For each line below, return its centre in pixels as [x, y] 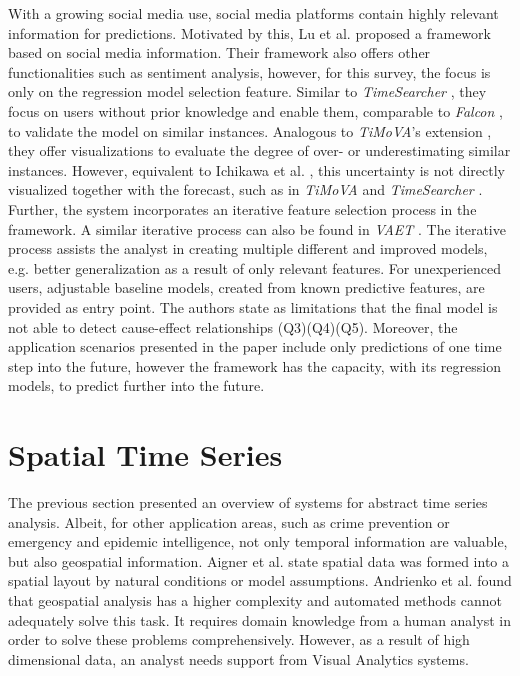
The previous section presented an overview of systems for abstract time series [248, 502]
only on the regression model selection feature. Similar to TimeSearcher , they [247, 91]
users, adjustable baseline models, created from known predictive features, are [246, 287]
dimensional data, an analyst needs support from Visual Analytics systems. [238, 658]
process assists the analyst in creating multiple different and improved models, [248, 248]
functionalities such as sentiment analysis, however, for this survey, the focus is [249, 71]
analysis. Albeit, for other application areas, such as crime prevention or [229, 521]
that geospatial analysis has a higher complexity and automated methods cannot [255, 599]
